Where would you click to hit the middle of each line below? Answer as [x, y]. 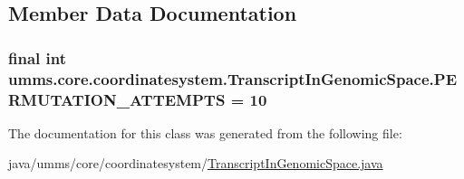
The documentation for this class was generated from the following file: [205, 132]
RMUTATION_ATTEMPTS [117, 99]
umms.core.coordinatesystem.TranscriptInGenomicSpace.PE [233, 78]
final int [37, 57]
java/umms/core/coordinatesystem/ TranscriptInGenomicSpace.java [196, 163]
